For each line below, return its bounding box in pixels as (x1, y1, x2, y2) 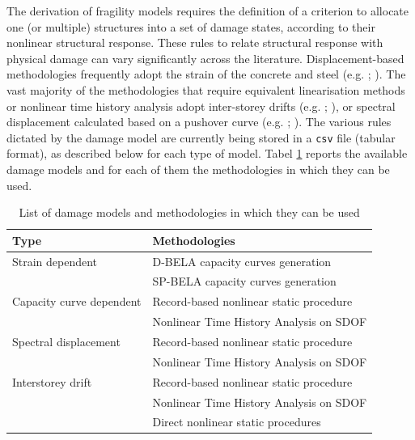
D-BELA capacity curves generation (152, 252, 332, 269)
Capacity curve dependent (12, 293, 142, 310)
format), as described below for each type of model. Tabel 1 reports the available (6, 145, 408, 162)
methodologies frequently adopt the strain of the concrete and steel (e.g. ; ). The (6, 66, 406, 82)
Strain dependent (12, 252, 98, 269)
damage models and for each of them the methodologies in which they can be (6, 161, 390, 177)
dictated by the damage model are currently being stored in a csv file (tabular (6, 129, 396, 146)
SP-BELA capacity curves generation (152, 273, 337, 290)
